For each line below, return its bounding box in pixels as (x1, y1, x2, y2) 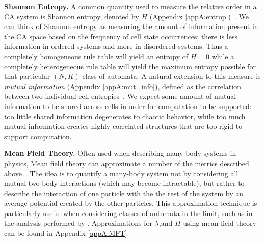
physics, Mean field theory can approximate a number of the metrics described (4, 157, 249, 168)
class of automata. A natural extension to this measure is (82, 71, 261, 82)
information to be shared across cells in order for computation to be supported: (4, 100, 252, 111)
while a (211, 50, 234, 61)
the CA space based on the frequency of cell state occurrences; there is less (4, 31, 237, 41)
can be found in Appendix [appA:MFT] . (4, 228, 129, 238)
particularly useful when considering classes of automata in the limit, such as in (4, 207, 253, 218)
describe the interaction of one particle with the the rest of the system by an (4, 187, 244, 198)
